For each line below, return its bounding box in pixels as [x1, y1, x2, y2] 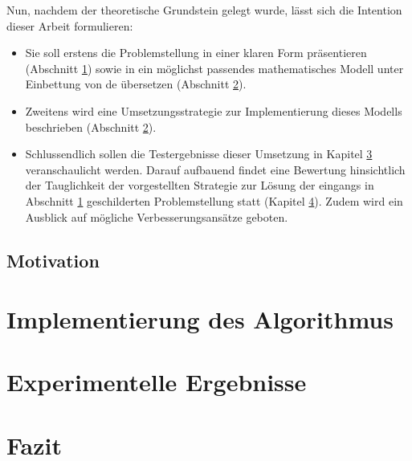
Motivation [6, 247, 100, 272]
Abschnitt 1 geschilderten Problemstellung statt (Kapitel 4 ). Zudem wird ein [25, 192, 403, 209]
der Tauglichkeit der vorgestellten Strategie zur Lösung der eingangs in [25, 177, 374, 194]
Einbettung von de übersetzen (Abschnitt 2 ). [25, 75, 247, 92]
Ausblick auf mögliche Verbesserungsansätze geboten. [25, 208, 288, 225]
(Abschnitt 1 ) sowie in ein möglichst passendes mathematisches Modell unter [25, 59, 404, 76]
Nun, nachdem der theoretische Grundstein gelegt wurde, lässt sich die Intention [6, 2, 402, 18]
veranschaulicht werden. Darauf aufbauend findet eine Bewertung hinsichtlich [25, 161, 406, 177]
